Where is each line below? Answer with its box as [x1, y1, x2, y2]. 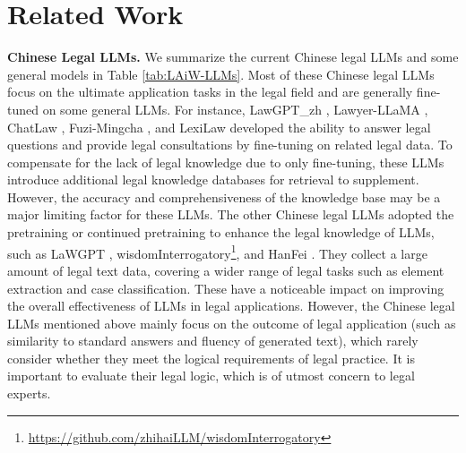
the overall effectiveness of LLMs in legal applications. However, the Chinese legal [7, 296, 455, 315]
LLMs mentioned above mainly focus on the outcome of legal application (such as [7, 313, 456, 332]
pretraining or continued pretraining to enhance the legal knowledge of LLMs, [7, 223, 435, 242]
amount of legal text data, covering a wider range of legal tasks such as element [7, 261, 444, 279]
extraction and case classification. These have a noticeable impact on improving [7, 278, 444, 297]
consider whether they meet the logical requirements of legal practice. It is [7, 348, 415, 367]
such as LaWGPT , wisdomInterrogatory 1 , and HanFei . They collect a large [7, 241, 427, 262]
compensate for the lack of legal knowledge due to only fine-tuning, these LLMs [7, 152, 444, 171]
